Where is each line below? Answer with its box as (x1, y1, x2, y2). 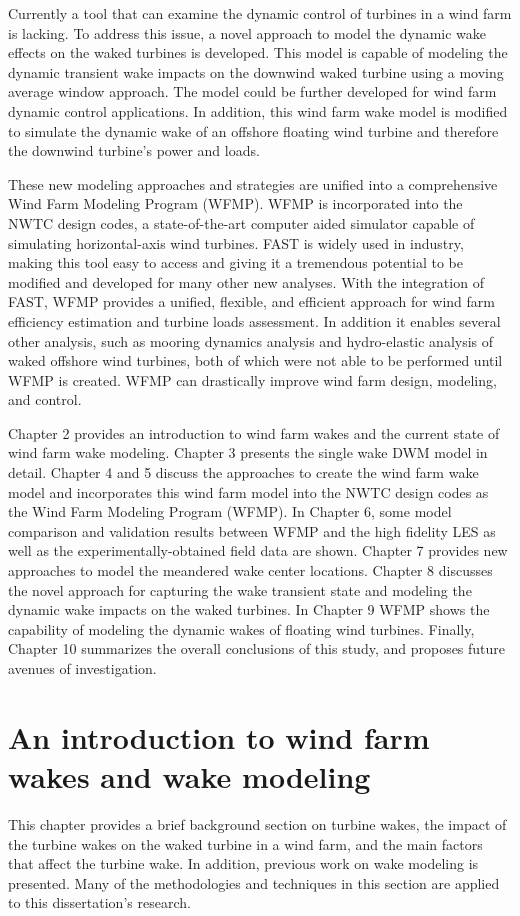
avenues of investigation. (8, 658, 157, 678)
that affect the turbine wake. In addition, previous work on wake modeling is (8, 853, 479, 874)
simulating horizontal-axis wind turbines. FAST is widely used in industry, (8, 232, 464, 253)
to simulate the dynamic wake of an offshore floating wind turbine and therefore (8, 120, 499, 141)
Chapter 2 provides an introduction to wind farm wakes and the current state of (8, 422, 500, 443)
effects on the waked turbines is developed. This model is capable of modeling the (8, 42, 508, 63)
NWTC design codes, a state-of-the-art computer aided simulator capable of (8, 212, 475, 233)
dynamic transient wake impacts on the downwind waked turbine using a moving (8, 61, 504, 82)
